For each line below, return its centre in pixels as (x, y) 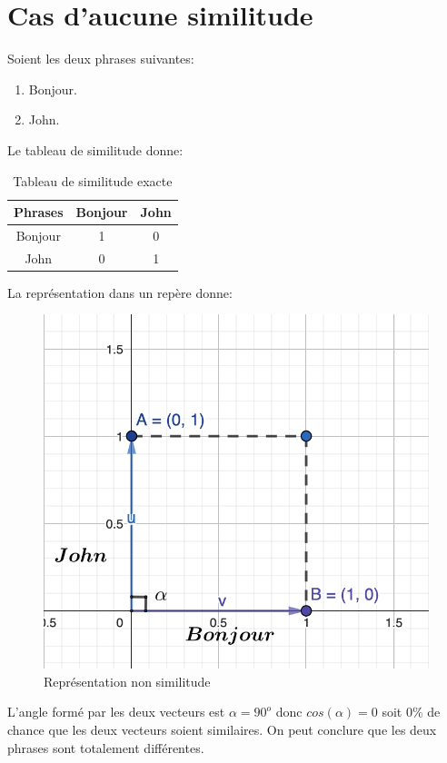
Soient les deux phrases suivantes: (101, 59)
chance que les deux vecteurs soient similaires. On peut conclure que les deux (222, 729)
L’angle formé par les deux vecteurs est (116, 712)
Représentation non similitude (127, 681)
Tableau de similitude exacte (93, 180)
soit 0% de (411, 712)
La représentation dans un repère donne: (120, 292)
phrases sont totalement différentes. (106, 747)
